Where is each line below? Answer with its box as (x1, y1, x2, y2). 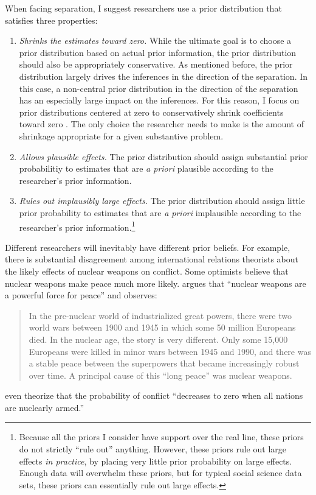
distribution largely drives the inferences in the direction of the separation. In (19, 69, 308, 82)
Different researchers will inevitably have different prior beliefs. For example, (5, 240, 290, 253)
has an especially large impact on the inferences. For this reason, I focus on (19, 94, 300, 107)
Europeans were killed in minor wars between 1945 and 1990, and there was (29, 345, 311, 357)
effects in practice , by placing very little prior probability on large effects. (19, 454, 292, 467)
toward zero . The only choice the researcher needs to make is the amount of (19, 118, 304, 130)
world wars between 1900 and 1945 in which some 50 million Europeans (29, 321, 296, 334)
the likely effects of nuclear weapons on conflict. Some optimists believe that (5, 264, 289, 277)
